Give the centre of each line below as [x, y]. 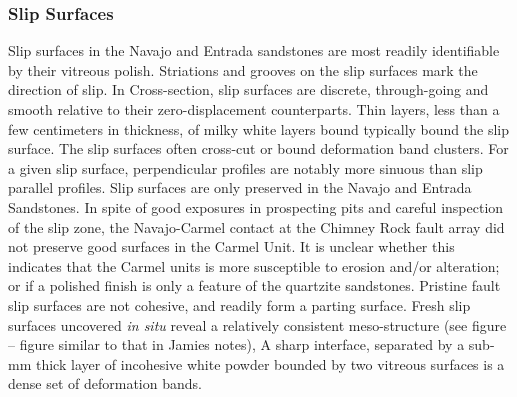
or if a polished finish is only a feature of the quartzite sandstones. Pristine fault [254, 285]
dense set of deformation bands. [105, 383]
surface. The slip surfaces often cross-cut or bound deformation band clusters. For [258, 148]
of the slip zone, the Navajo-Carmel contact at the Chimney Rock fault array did [256, 226]
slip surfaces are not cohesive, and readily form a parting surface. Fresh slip [239, 304]
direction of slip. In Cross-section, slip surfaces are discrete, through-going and [248, 89]
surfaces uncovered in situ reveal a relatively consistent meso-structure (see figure [257, 324]
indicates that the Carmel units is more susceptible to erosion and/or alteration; [254, 265]
